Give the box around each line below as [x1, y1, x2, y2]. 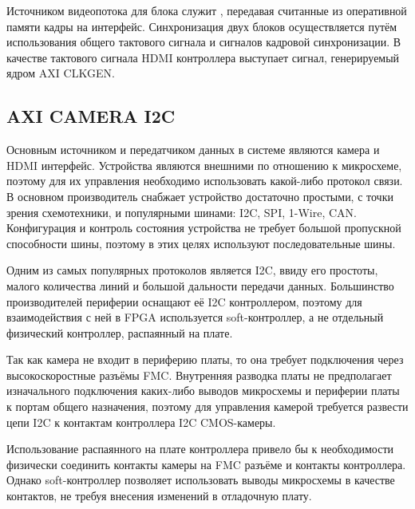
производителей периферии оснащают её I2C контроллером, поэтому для [6, 293, 362, 310]
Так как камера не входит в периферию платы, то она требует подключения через [6, 351, 404, 368]
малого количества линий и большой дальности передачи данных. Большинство [6, 277, 394, 294]
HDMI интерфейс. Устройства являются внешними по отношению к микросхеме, [6, 156, 402, 173]
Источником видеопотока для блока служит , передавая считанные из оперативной [6, 2, 407, 18]
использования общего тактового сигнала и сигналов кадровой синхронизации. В [6, 34, 401, 50]
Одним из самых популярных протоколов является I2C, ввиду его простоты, [6, 262, 378, 278]
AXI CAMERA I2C [6, 104, 176, 128]
